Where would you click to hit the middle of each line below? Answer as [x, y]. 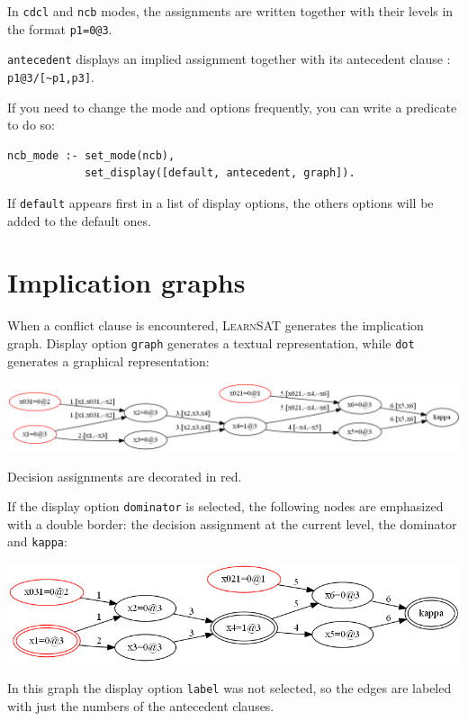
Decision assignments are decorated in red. [125, 476]
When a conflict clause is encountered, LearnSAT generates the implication [216, 325]
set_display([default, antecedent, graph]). [220, 173]
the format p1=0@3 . [60, 28]
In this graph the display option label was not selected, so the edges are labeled [229, 688]
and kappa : [37, 541]
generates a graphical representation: [108, 360]
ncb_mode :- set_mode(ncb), [91, 155]
